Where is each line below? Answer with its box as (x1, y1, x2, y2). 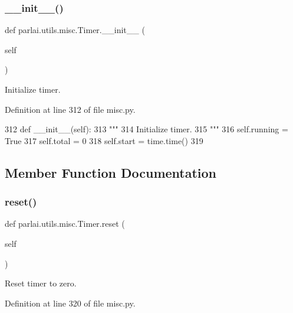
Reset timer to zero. (5, 277, 77, 289)
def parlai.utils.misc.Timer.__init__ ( (5, 24, 145, 36)
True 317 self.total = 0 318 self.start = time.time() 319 (5, 134, 203, 146)
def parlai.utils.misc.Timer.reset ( (5, 217, 125, 230)
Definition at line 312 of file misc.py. (5, 103, 136, 115)
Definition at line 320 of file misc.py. (5, 296, 136, 309)
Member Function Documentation (5, 163, 217, 181)
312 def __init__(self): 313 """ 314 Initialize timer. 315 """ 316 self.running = (5, 123, 288, 135)
